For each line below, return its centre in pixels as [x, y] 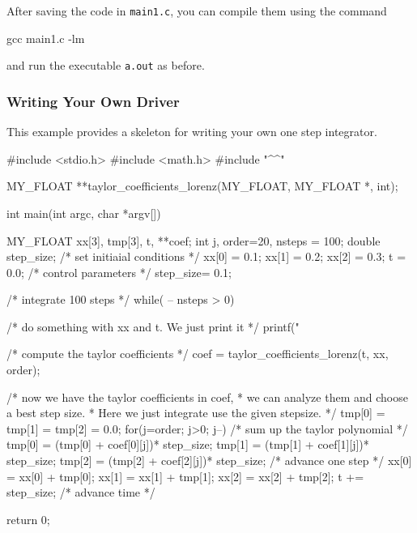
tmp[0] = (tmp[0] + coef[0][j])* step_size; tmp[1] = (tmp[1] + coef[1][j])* [188, 444]
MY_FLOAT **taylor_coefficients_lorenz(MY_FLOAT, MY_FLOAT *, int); [202, 186]
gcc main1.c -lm [46, 38]
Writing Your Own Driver [93, 101]
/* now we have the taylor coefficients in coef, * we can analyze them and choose [207, 397]
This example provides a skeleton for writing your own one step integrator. [192, 132]
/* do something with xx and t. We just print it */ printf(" [153, 326]
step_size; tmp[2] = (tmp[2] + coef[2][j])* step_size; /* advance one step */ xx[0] [209, 461]
